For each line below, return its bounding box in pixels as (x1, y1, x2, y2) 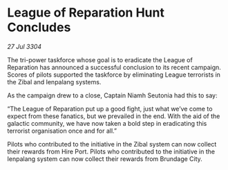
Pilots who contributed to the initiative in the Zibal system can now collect (7, 140, 217, 148)
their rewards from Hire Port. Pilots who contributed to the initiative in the (7, 147, 216, 155)
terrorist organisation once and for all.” (7, 126, 117, 135)
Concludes (7, 19, 71, 35)
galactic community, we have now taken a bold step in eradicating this (7, 119, 207, 127)
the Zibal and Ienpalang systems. (7, 77, 102, 86)
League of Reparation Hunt (7, 5, 164, 21)
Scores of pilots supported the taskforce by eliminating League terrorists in (7, 70, 221, 79)
